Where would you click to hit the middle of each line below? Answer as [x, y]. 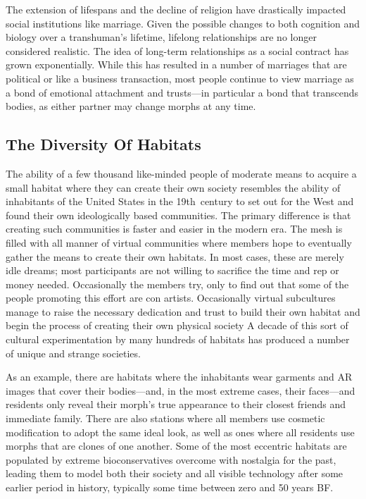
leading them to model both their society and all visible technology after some [175, 473]
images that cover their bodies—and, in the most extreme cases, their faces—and [181, 390]
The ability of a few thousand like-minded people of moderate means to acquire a [181, 173]
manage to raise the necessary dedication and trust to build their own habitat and [183, 311]
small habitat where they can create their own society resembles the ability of [173, 187]
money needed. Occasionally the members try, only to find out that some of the [177, 284]
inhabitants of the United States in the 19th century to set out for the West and [180, 201]
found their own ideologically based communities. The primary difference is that [178, 215]
